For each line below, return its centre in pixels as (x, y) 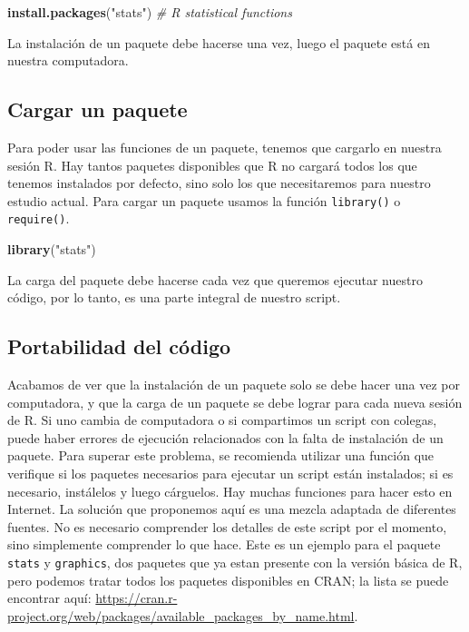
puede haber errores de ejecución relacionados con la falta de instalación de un (225, 437)
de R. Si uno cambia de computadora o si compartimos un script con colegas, (222, 420)
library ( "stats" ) (52, 249)
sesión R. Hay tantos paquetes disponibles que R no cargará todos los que (212, 165)
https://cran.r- (137, 598)
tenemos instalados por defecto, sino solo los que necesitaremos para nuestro (219, 183)
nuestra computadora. (68, 60)
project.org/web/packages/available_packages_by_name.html (181, 615)
